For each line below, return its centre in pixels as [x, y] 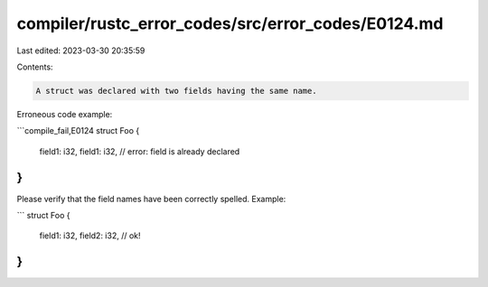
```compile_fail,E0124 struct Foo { [78, 131]
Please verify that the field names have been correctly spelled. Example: [151, 199]
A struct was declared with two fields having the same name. [176, 91]
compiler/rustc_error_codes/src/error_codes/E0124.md [230, 23]
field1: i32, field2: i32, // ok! [90, 236]
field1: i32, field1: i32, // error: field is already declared [140, 151]
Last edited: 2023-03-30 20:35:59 [81, 51]
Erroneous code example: [65, 114]
